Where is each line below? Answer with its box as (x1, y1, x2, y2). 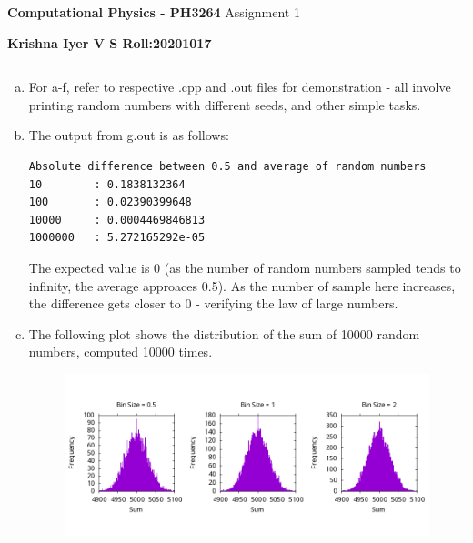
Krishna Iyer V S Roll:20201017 (7, 33, 212, 52)
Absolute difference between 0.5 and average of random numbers (28, 159, 427, 173)
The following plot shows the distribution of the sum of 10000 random (28, 324, 420, 343)
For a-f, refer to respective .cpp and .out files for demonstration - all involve (28, 77, 451, 96)
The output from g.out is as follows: (28, 126, 229, 145)
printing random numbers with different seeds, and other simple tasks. (28, 95, 421, 114)
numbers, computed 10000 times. (28, 342, 213, 361)
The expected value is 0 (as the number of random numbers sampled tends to (28, 257, 461, 277)
